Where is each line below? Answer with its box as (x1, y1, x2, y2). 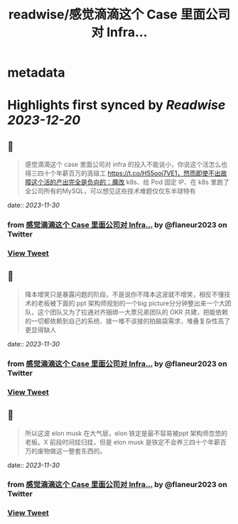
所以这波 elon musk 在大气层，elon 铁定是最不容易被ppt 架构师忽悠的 (24, 429, 228, 437)
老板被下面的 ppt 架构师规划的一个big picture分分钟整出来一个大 (37, 299, 225, 307)
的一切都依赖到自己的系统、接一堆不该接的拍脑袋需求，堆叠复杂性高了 (24, 317, 231, 325)
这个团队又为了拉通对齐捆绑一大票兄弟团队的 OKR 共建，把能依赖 (37, 307, 229, 316)
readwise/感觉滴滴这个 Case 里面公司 (8, 6, 231, 23)
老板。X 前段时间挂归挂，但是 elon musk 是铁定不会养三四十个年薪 (24, 437, 220, 446)
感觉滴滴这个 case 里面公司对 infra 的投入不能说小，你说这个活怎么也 (24, 160, 228, 169)
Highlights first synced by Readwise (7, 97, 226, 114)
